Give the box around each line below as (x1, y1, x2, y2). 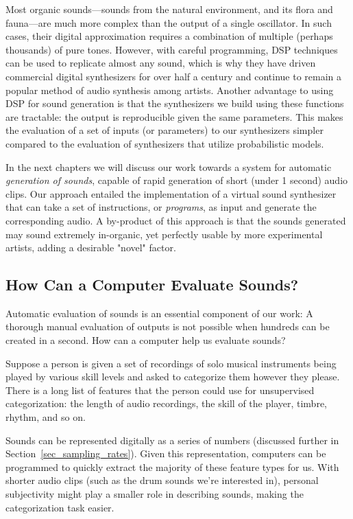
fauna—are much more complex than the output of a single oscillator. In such (5, 15, 332, 30)
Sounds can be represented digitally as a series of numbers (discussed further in (5, 432, 339, 447)
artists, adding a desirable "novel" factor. (5, 240, 176, 255)
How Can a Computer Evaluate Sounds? (5, 274, 299, 295)
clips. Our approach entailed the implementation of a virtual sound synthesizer (5, 186, 337, 200)
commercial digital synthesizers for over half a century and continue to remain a (5, 69, 342, 83)
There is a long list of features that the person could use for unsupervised (5, 382, 315, 397)
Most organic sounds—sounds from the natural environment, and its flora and (5, 2, 333, 16)
